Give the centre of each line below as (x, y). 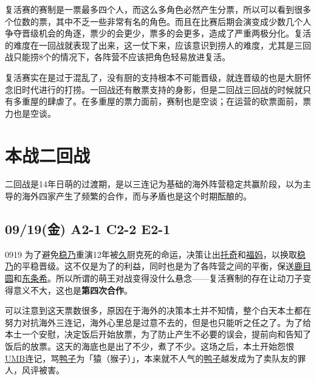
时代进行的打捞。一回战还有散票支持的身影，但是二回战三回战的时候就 (162, 89)
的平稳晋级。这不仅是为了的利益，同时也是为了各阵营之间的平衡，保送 (154, 266)
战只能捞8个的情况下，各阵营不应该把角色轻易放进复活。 (118, 57)
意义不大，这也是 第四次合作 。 (73, 290)
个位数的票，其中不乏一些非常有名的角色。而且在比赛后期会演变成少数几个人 (158, 21)
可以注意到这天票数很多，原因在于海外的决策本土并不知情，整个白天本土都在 (158, 310)
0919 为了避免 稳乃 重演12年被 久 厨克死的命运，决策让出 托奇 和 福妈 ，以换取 (151, 254)
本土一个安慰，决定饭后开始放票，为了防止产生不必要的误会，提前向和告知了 (158, 334)
